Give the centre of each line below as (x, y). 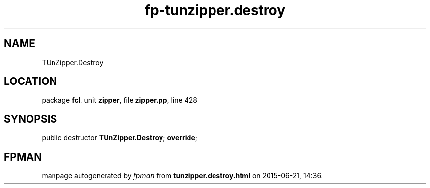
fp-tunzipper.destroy (215, 10)
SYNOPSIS (31, 119)
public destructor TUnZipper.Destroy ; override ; (120, 138)
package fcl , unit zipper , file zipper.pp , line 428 (120, 100)
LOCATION (31, 81)
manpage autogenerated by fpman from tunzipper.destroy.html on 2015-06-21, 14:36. (182, 176)
